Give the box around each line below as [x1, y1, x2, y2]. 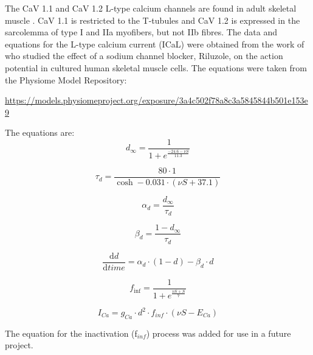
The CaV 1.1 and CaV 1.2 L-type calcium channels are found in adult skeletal [5, 2, 297, 14]
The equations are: [5, 126, 75, 139]
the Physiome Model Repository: [5, 73, 127, 86]
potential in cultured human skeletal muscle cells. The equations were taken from [5, 61, 307, 74]
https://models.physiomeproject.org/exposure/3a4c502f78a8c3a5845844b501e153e [5, 94, 308, 107]
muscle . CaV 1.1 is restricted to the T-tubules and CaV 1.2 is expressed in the [5, 13, 300, 26]
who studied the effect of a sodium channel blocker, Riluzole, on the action [5, 49, 283, 62]
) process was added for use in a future [146, 326, 291, 339]
